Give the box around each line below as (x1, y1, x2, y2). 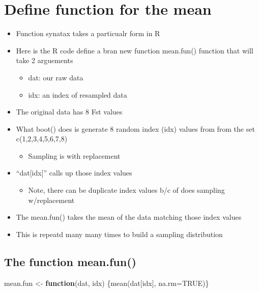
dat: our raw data (28, 72, 83, 82)
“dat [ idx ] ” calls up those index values (16, 167, 132, 178)
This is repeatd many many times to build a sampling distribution (16, 228, 223, 239)
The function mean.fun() (4, 253, 136, 269)
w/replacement (28, 194, 75, 205)
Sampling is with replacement (28, 150, 121, 161)
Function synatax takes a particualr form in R (16, 28, 160, 39)
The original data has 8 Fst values (16, 106, 123, 117)
